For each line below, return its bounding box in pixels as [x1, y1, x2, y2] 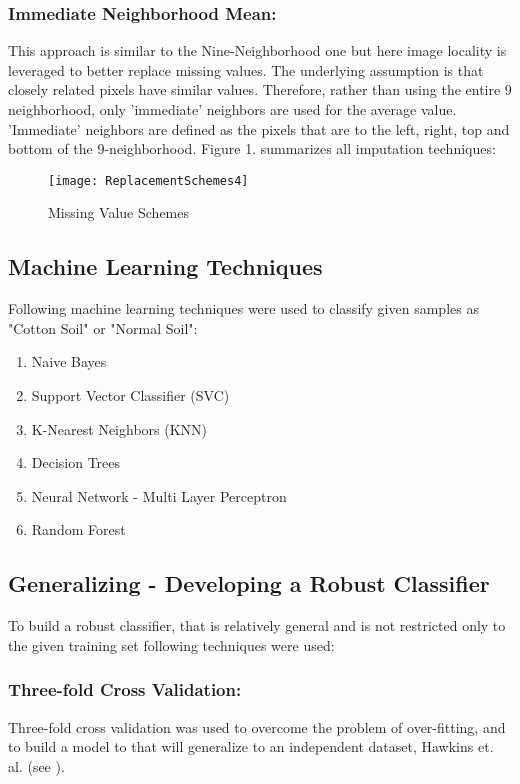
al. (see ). [8, 755, 65, 776]
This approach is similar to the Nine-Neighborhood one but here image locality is [8, 40, 507, 61]
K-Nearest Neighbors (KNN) [31, 418, 208, 439]
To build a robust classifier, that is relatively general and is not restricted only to [8, 615, 506, 636]
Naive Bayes [31, 351, 107, 372]
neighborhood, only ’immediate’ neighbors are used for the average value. [8, 99, 457, 119]
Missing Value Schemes [48, 202, 189, 223]
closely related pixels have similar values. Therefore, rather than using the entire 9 [8, 79, 512, 100]
